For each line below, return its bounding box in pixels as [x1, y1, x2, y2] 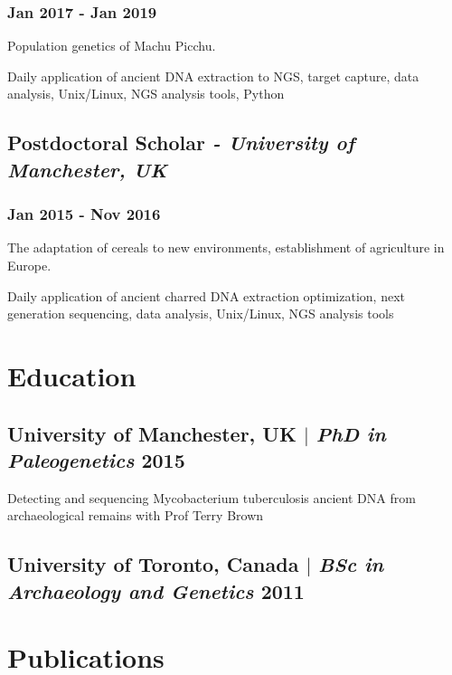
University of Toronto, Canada [7, 550, 299, 578]
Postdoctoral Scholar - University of [7, 128, 355, 157]
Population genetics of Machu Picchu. [7, 36, 216, 55]
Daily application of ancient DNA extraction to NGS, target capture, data [7, 66, 419, 85]
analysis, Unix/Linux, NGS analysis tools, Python [7, 84, 285, 103]
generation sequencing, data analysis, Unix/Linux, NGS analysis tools [7, 304, 394, 323]
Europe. [7, 255, 52, 274]
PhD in [315, 419, 386, 447]
